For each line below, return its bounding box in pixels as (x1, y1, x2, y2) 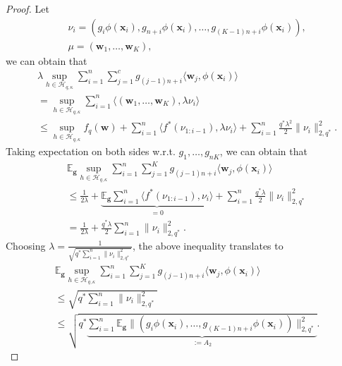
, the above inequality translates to (133, 238, 283, 252)
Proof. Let (6, 1, 49, 16)
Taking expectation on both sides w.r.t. (6, 144, 176, 159)
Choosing (6, 238, 46, 252)
